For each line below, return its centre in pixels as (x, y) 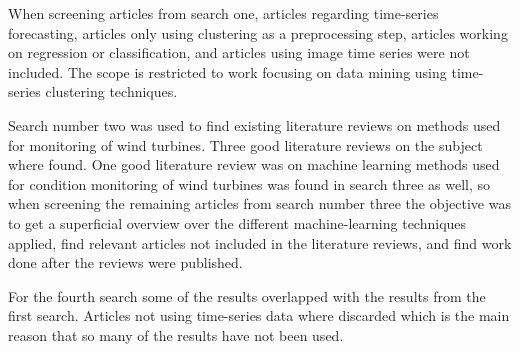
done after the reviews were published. (125, 262)
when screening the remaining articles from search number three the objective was (259, 203)
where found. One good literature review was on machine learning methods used (254, 164)
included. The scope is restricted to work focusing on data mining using (227, 71)
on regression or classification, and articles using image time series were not (239, 52)
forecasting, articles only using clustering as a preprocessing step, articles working (258, 32)
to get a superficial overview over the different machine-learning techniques (237, 222)
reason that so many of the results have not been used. (176, 334)
